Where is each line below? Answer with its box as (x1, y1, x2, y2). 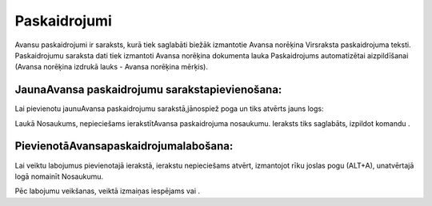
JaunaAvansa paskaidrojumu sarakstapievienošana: (14, 83, 282, 97)
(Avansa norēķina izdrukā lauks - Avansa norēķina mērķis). (14, 62, 208, 72)
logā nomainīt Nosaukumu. (14, 172, 104, 181)
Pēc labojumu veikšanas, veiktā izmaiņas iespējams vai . (14, 186, 200, 196)
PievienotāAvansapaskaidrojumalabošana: (14, 140, 234, 153)
